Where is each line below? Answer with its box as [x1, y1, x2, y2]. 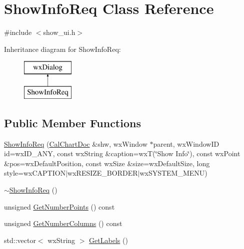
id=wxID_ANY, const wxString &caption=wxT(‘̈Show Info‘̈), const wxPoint [4, 148, 240, 159]
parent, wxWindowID [153, 138, 219, 149]
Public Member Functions [4, 115, 141, 130]
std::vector [4, 235, 36, 245]
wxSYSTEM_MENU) [139, 168, 207, 178]
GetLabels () [89, 235, 128, 245]
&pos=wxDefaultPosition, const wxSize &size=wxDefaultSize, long [4, 158, 210, 168]
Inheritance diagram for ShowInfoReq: [4, 43, 121, 54]
